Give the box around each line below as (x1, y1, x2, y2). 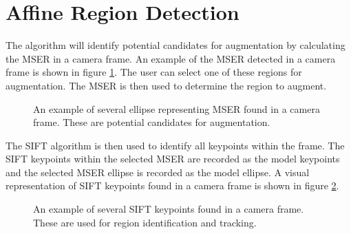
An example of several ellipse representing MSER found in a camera (33, 101, 320, 116)
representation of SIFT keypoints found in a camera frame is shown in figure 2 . (6, 178, 339, 193)
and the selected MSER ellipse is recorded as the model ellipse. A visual (6, 164, 310, 179)
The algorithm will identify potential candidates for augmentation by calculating (6, 38, 345, 52)
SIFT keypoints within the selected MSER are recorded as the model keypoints (6, 151, 340, 166)
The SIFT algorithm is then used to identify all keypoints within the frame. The (6, 138, 345, 152)
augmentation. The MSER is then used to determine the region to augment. (6, 78, 327, 92)
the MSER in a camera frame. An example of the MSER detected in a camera (6, 51, 336, 65)
